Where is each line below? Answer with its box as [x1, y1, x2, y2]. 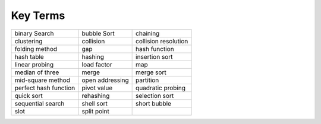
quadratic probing [136, 84, 185, 92]
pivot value [81, 84, 113, 92]
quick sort [14, 91, 43, 100]
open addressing [81, 76, 129, 84]
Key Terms [11, 9, 65, 22]
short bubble [136, 99, 172, 107]
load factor [81, 60, 112, 68]
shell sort [81, 99, 108, 107]
